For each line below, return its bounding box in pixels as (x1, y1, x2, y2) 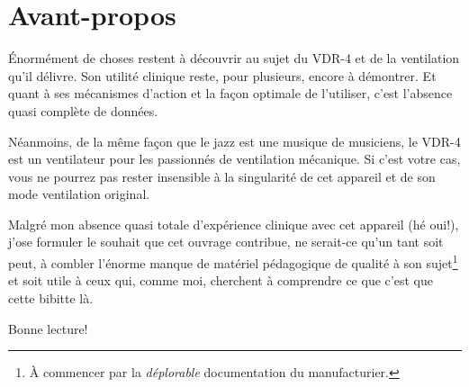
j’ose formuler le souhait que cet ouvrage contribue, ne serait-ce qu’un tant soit (8, 232, 444, 251)
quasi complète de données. (8, 101, 158, 120)
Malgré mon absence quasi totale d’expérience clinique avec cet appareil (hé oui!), (8, 214, 459, 233)
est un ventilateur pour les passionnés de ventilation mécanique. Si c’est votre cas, (8, 149, 461, 168)
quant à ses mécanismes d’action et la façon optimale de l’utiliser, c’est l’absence (8, 84, 453, 103)
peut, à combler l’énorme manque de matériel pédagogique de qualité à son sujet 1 (8, 251, 458, 272)
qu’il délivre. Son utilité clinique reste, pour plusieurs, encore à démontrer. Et (8, 66, 437, 85)
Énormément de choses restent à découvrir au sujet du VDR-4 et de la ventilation (8, 49, 460, 67)
